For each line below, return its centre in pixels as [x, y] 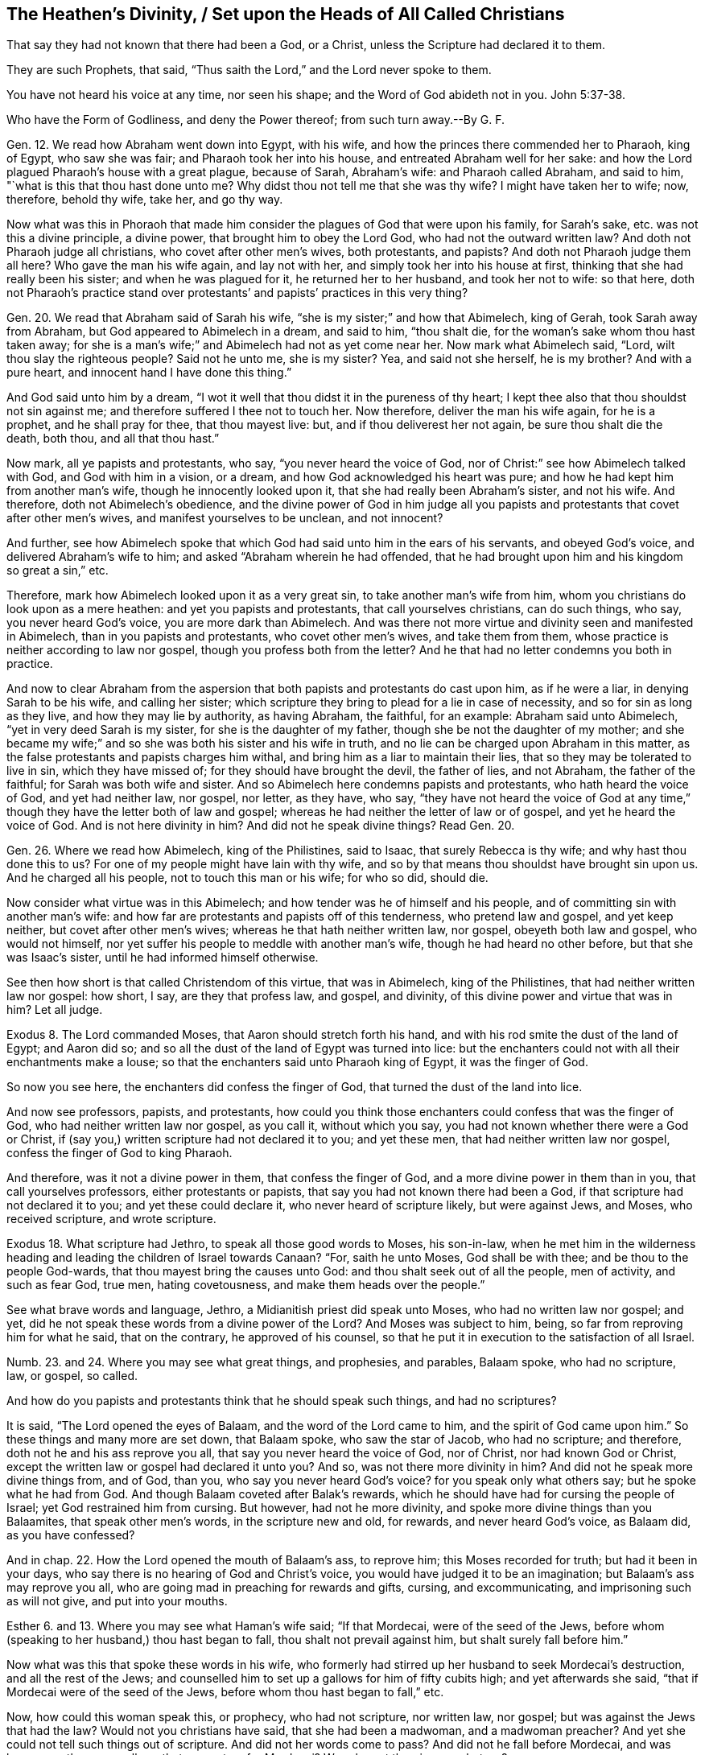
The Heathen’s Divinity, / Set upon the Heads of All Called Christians [286, 14]
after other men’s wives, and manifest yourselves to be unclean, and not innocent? [225, 518]
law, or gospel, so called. [72, 1376]
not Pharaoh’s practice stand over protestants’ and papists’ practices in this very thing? [237, 293]
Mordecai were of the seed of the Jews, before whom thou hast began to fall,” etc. [225, 1692]
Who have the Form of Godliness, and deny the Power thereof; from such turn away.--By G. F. [256, 120]
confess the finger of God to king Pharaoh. [120, 1153]
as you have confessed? [71, 1535]
